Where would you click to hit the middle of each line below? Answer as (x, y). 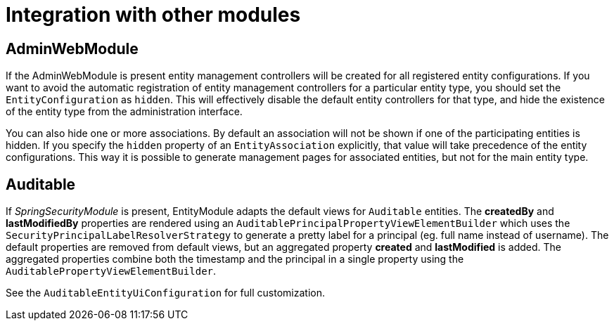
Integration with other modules (153, 15)
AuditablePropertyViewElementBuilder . (111, 271)
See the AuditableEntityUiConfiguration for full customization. (165, 293)
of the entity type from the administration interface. (124, 112)
